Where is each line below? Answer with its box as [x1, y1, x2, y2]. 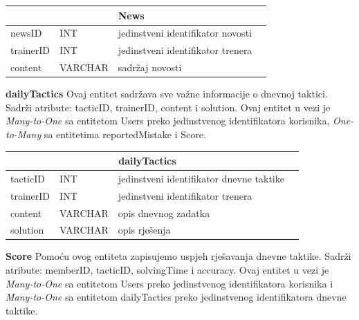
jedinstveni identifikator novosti [118, 26, 252, 40]
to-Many [6, 126, 42, 141]
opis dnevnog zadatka [118, 205, 210, 220]
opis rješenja [118, 223, 171, 237]
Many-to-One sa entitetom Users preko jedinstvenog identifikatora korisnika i [6, 276, 333, 290]
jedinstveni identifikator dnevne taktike [118, 171, 284, 185]
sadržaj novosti [118, 60, 182, 75]
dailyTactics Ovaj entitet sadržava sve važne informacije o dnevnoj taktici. [6, 86, 328, 101]
